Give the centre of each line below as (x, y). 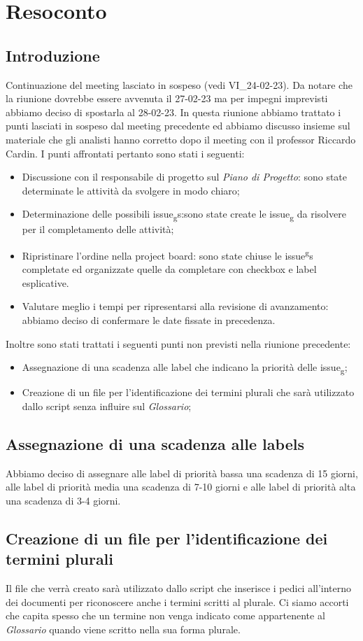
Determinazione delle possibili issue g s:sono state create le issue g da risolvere (184, 215)
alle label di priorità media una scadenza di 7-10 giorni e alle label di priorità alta (181, 487)
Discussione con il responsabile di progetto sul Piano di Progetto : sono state (185, 177)
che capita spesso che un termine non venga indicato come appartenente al (165, 615)
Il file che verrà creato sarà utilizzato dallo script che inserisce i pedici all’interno (179, 588)
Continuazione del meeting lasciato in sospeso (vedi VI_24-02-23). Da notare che (179, 84)
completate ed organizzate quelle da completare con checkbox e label (169, 269)
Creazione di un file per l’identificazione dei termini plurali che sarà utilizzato (188, 392)
